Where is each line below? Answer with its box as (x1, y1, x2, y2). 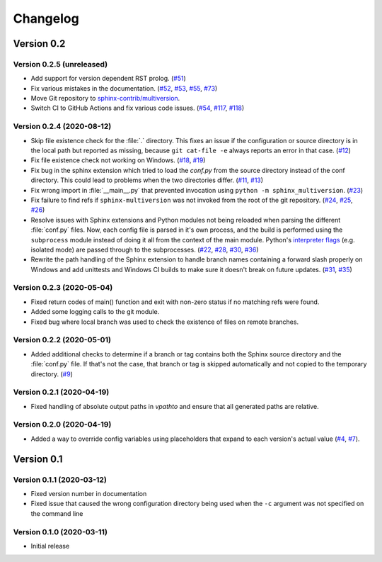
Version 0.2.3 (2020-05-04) (13, 283, 113, 293)
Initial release (30, 541, 70, 550)
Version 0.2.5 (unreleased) (13, 59, 108, 69)
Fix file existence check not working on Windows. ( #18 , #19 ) (30, 156, 206, 164)
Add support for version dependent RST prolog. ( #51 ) (30, 74, 187, 83)
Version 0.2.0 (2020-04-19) (13, 420, 112, 429)
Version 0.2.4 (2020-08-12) (13, 121, 112, 131)
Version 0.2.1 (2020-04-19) (13, 387, 110, 397)
